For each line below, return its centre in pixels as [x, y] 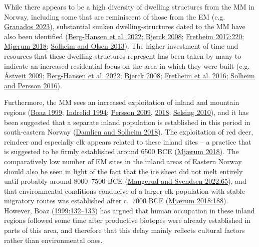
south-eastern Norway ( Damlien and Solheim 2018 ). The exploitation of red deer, [129, 132]
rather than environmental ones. [53, 240]
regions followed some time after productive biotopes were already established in [127, 220]
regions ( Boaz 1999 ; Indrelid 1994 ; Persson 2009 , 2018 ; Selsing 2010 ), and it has [126, 112]
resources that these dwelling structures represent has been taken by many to [123, 55]
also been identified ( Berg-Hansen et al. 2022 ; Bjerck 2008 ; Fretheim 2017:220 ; [124, 36]
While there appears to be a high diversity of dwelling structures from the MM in [129, 7]
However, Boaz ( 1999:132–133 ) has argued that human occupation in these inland [129, 210]
